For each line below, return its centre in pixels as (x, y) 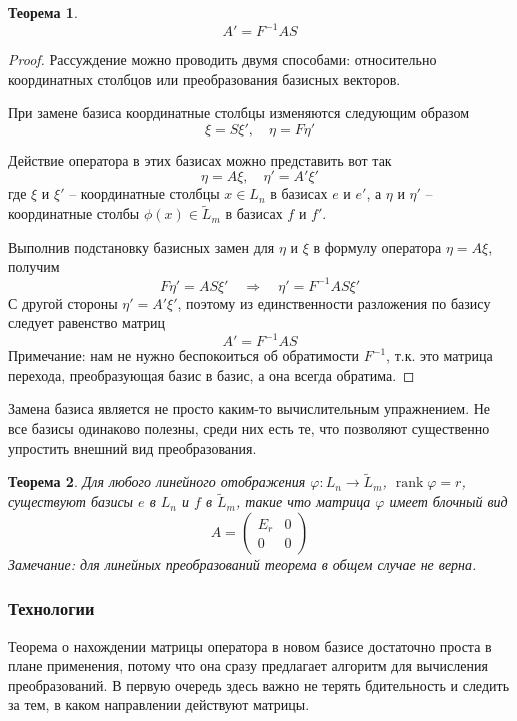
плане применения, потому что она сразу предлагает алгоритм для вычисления (248, 665)
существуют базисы (71, 501)
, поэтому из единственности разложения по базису (334, 302)
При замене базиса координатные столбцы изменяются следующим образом (239, 112)
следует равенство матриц (87, 322)
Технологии (51, 608)
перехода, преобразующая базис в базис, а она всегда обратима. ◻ (211, 374)
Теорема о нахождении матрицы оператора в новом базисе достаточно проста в (250, 645)
